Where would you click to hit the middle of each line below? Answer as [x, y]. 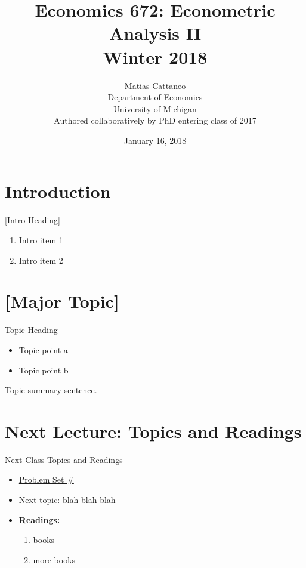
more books [54, 559]
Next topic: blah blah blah [67, 499]
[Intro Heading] [33, 220]
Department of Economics [155, 97]
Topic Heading [31, 330]
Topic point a [43, 349]
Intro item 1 [41, 240]
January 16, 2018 [155, 140]
